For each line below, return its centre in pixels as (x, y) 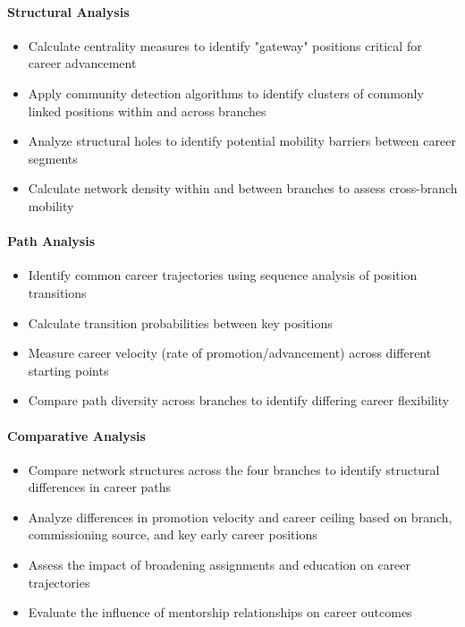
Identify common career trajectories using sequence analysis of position (223, 275)
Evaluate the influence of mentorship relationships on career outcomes (220, 612)
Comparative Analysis (76, 435)
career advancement (82, 63)
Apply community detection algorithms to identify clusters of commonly (226, 93)
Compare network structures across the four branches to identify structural (234, 469)
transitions (57, 292)
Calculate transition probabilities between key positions (180, 322)
